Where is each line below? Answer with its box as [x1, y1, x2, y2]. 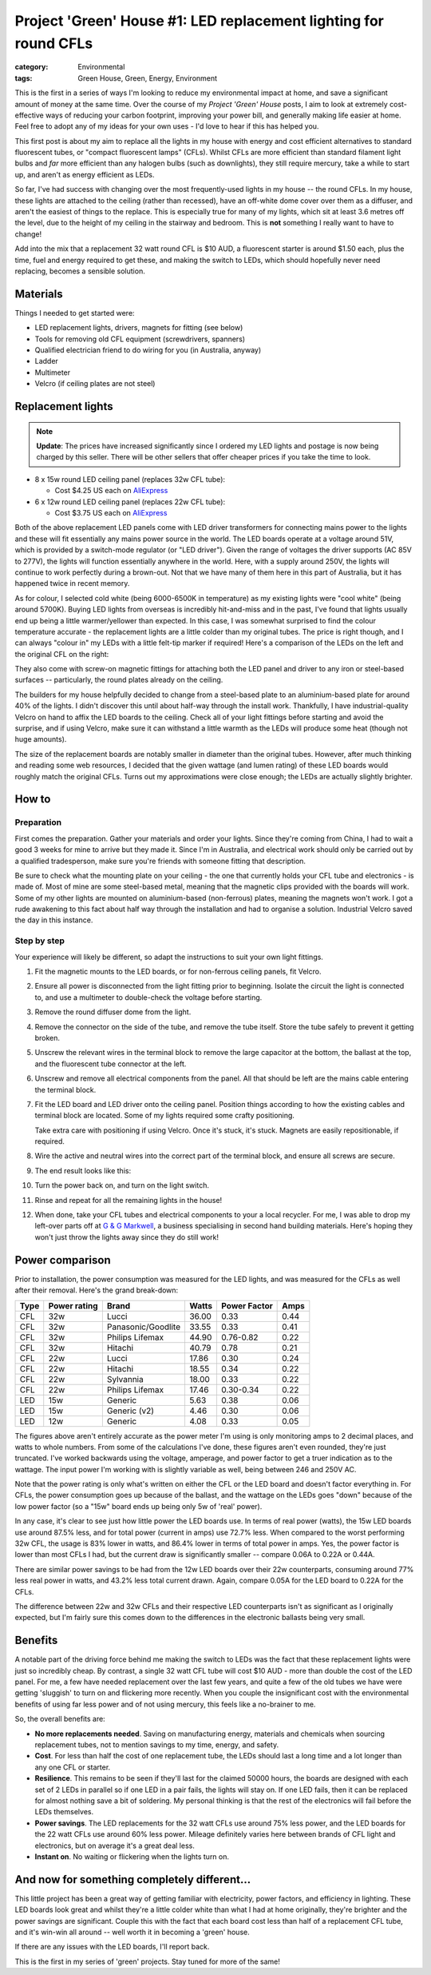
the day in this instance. [14, 915, 93, 925]
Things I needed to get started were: [14, 308, 135, 317]
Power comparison [14, 1253, 111, 1267]
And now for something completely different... [14, 1873, 251, 1886]
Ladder [34, 356, 59, 366]
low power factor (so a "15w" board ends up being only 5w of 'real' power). [14, 1501, 263, 1511]
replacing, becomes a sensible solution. [14, 266, 145, 276]
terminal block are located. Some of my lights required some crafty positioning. [34, 1111, 295, 1121]
